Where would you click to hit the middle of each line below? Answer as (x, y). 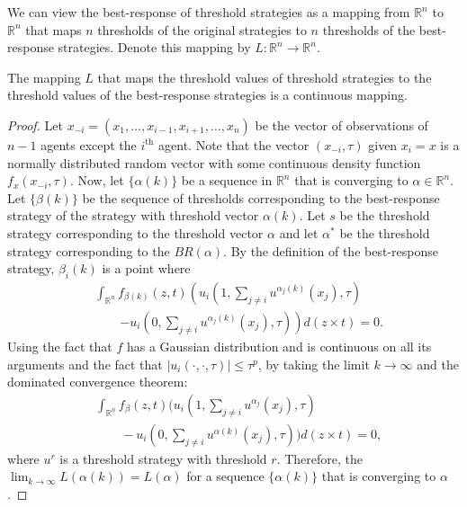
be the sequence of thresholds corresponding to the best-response (261, 197)
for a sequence (225, 476)
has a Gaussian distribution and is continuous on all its (279, 346)
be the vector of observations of (341, 125)
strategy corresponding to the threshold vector (135, 232)
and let (299, 232)
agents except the (89, 144)
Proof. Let (35, 125)
